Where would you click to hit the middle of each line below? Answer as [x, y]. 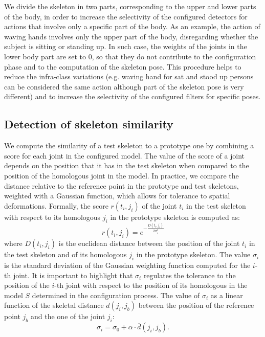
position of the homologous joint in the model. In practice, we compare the [122, 175]
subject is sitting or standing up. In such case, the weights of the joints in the [126, 46]
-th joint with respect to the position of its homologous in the [151, 285]
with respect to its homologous [52, 217]
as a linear [227, 295]
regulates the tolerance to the [190, 275]
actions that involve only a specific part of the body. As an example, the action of [132, 26]
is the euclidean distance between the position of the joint [149, 243]
